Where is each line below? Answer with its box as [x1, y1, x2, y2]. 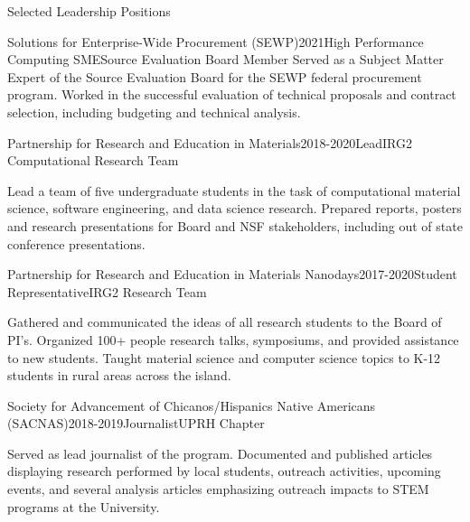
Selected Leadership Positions [7, 2, 171, 20]
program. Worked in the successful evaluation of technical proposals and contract [7, 85, 456, 104]
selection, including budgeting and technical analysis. [7, 102, 301, 121]
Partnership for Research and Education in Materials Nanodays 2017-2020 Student [7, 265, 457, 284]
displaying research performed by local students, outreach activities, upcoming [7, 461, 441, 480]
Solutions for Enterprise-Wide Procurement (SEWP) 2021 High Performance [7, 32, 424, 51]
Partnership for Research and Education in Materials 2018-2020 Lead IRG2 [7, 133, 412, 152]
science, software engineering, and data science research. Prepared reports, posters [7, 199, 462, 218]
